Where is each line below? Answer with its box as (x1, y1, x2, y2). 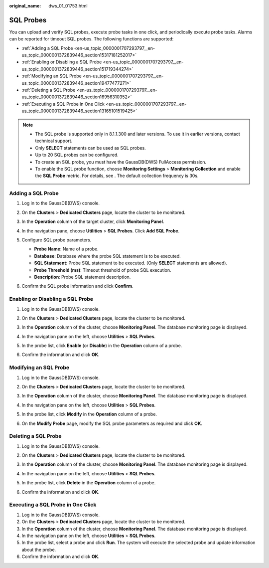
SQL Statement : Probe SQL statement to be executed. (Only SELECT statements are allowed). (34, 260, 228, 266)
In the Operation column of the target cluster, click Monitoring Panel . (21, 218, 164, 224)
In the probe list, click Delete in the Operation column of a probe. (21, 480, 156, 486)
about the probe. (21, 547, 56, 553)
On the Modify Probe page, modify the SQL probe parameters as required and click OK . (21, 420, 203, 426)
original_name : (9, 3, 41, 8)
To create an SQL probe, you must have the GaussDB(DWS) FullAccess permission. (35, 159, 207, 165)
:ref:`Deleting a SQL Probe (21, 87, 76, 93)
